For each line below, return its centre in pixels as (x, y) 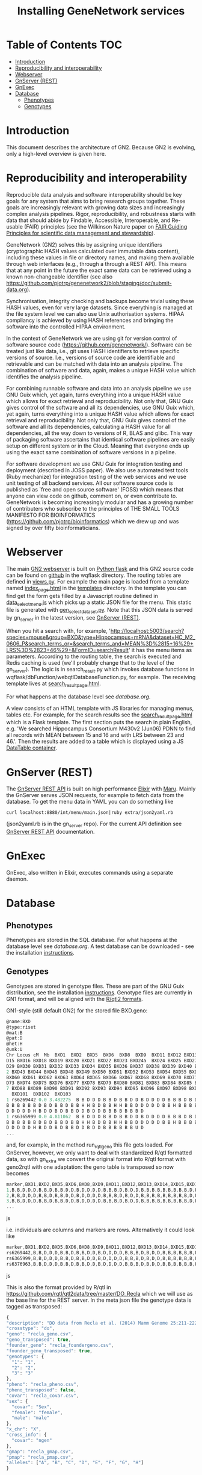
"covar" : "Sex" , (32, 1407)
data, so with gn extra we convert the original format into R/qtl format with (96, 1159)
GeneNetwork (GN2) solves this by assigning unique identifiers (84, 244)
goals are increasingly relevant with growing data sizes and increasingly (95, 207)
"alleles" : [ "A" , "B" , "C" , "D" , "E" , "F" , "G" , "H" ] (75, 1463)
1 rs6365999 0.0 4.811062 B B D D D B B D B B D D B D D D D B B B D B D (102, 1116)
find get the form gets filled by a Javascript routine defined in (82, 596)
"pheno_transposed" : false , (41, 1390)
